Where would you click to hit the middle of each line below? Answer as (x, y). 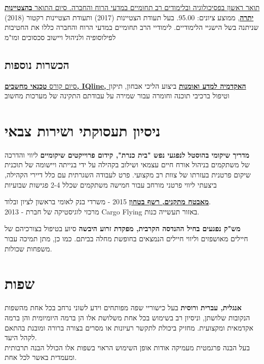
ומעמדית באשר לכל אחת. (41, 357)
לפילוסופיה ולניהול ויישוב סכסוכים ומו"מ (60, 37)
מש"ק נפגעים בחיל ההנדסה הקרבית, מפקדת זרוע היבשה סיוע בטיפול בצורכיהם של (123, 228)
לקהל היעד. (21, 337)
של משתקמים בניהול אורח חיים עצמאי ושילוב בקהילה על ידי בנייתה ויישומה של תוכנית (127, 165)
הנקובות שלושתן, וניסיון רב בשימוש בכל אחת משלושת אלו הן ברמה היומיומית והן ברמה (127, 317)
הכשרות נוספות (37, 64)
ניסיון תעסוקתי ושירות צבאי (83, 130)
